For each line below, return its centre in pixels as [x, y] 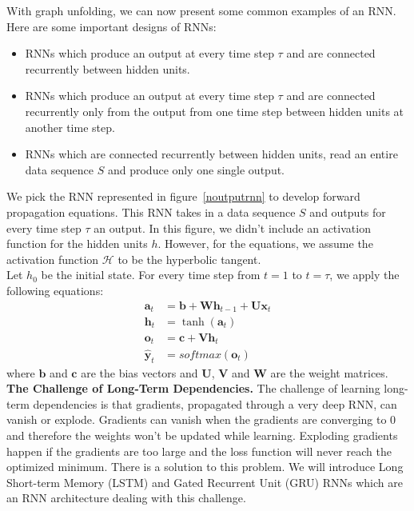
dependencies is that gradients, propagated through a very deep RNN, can [215, 403]
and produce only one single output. [196, 169]
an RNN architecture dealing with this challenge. [126, 498]
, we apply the [364, 275]
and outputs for [348, 212]
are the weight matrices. [329, 372]
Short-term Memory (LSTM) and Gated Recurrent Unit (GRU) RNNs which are [205, 482]
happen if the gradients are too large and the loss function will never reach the [199, 451]
